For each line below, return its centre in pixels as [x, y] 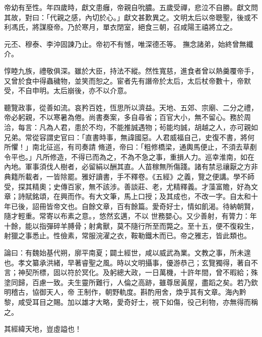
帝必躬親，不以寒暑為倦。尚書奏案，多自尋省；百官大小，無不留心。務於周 [127, 117]
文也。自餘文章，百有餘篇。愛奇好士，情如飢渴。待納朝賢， [159, 206]
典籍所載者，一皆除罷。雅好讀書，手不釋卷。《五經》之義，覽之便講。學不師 [129, 176]
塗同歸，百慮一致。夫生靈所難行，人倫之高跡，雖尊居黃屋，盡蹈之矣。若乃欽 [131, 282]
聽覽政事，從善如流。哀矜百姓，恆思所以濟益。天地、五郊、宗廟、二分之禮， [131, 107]
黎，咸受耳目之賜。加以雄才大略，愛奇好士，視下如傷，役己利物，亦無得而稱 [131, 302]
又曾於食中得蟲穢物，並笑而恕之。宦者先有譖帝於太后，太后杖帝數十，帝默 [127, 80]
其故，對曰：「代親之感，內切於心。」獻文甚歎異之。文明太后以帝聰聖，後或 [127, 17]
